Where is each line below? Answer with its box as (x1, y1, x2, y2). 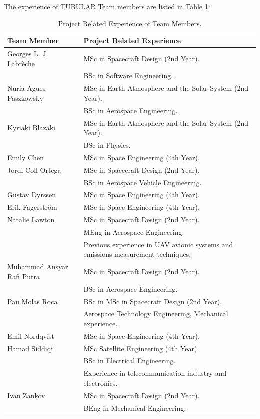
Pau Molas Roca (7, 296, 58, 306)
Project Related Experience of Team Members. (58, 18, 202, 28)
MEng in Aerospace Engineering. (83, 226, 184, 237)
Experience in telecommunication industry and (83, 368, 227, 378)
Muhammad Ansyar (7, 261, 68, 272)
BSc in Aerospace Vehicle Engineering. (83, 177, 202, 187)
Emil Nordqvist (7, 330, 55, 341)
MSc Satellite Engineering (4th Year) (83, 343, 197, 353)
